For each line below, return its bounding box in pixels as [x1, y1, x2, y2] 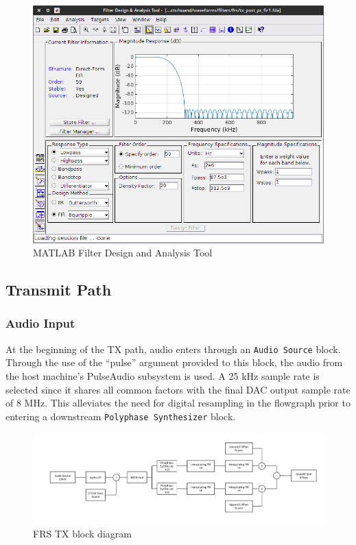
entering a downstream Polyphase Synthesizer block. [5, 409, 236, 423]
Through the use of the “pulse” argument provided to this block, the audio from [5, 355, 343, 370]
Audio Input [5, 315, 75, 332]
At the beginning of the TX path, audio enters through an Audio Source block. [5, 341, 341, 356]
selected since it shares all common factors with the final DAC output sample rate [5, 382, 351, 396]
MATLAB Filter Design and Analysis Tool [33, 245, 213, 260]
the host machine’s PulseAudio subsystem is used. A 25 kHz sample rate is [5, 368, 320, 383]
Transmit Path [5, 279, 112, 300]
